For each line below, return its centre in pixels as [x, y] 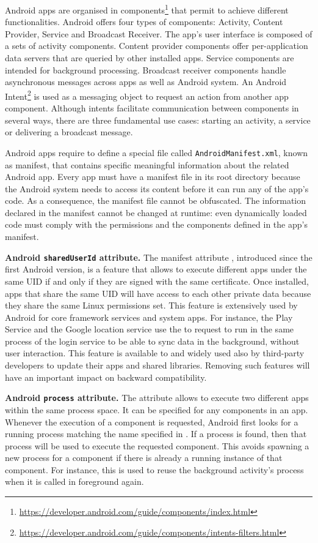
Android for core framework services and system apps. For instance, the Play [149, 317]
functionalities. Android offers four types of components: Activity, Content [144, 22]
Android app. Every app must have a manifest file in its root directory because [153, 177]
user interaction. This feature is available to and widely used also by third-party [155, 353]
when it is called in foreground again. [74, 481]
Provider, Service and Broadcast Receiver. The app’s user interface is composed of [159, 33]
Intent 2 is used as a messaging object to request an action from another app [147, 95]
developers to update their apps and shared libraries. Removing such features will [157, 365]
